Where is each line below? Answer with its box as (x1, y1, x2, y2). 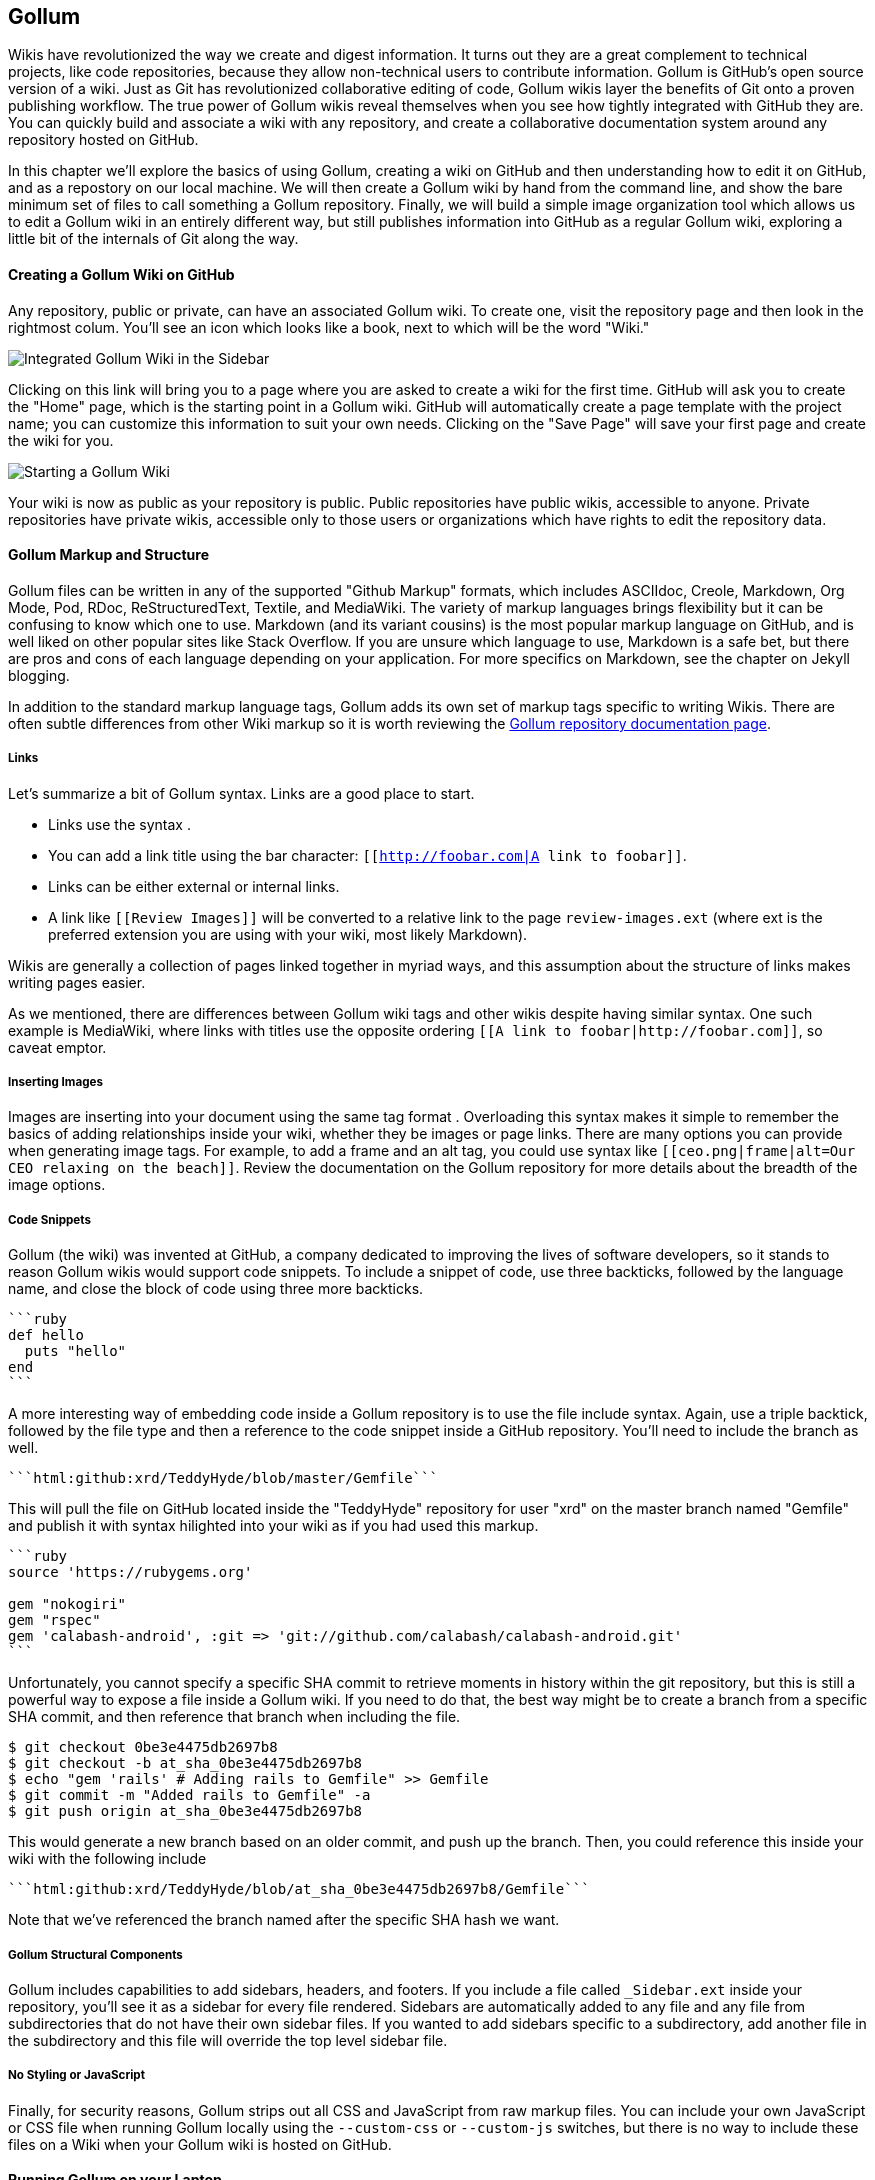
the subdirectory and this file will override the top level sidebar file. (8, 2031, 448, 2049)
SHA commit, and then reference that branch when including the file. (8, 1708, 461, 1726)
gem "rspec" (8, 1612, 101, 1629)
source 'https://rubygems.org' (8, 1564, 253, 1581)
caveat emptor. (8, 1038, 107, 1056)
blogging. (8, 666, 70, 684)
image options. (8, 1176, 106, 1194)
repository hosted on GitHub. (8, 131, 199, 149)
